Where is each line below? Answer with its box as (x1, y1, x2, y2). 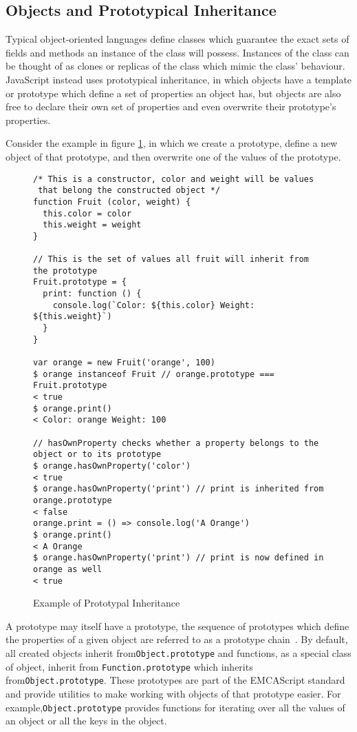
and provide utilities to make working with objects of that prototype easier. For (6, 686, 341, 700)
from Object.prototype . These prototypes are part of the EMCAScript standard (6, 673, 345, 687)
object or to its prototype (33, 449, 162, 460)
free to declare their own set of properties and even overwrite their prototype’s (6, 99, 336, 114)
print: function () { (43, 289, 142, 299)
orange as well (33, 564, 102, 574)
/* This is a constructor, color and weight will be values (33, 174, 314, 184)
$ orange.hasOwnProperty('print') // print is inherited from (33, 484, 324, 494)
